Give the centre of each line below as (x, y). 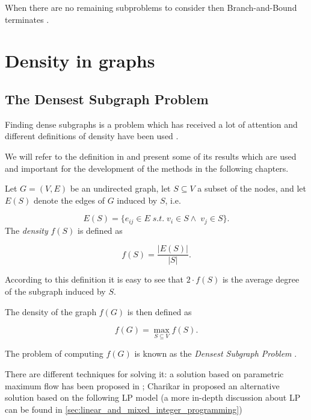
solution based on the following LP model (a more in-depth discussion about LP (153, 397)
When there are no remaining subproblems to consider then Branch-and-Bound (151, 7)
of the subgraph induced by (55, 291)
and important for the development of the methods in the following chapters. (147, 168)
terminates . (27, 19)
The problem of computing (54, 353)
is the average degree (261, 279)
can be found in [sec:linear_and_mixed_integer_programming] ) (124, 409)
